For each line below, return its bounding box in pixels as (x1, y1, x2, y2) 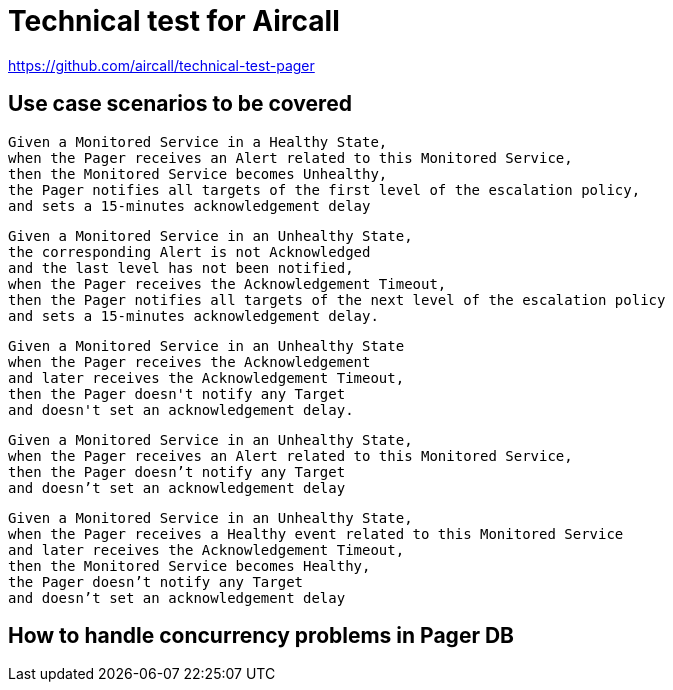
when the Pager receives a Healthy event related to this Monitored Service (8, 525, 624, 542)
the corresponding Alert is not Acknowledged (8, 243, 371, 260)
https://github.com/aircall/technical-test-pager (8, 56, 315, 74)
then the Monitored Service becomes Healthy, (8, 557, 371, 574)
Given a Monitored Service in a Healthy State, (8, 133, 388, 150)
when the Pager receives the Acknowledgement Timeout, (8, 275, 447, 292)
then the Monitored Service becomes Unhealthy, (8, 165, 388, 182)
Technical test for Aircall (8, 4, 340, 38)
